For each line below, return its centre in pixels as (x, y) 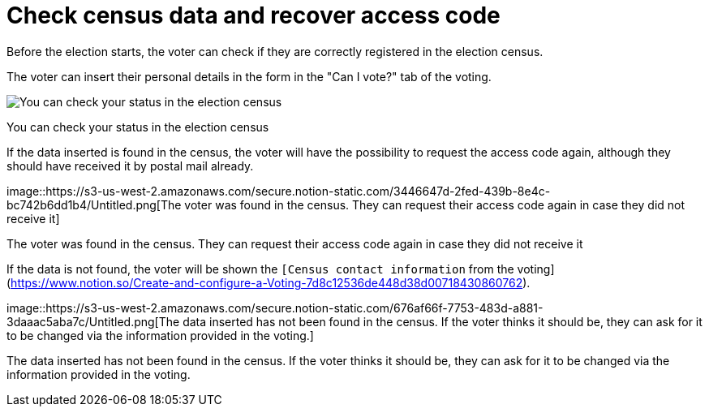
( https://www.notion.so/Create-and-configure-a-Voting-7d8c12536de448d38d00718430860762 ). (269, 282)
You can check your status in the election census (138, 127)
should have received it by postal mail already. (130, 166)
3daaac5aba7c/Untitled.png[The (93, 321)
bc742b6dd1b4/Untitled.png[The (94, 204)
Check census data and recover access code (254, 15)
